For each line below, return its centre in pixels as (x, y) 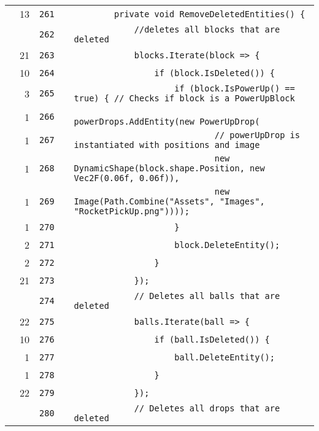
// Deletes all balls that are (207, 296)
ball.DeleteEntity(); (225, 357)
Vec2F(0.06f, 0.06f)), (127, 178)
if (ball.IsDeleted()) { (212, 339)
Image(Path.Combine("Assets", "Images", (169, 201)
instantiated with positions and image (167, 145)
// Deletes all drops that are (207, 408)
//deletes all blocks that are (207, 29)
